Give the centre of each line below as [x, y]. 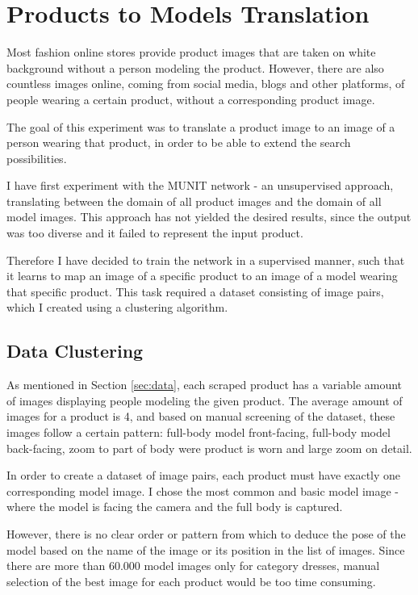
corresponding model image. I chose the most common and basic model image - [203, 490]
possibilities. [37, 158]
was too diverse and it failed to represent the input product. [155, 233]
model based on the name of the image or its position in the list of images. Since [206, 549]
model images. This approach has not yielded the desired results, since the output [209, 217]
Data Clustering [75, 351]
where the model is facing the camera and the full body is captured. [175, 507]
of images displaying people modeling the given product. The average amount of [205, 400]
